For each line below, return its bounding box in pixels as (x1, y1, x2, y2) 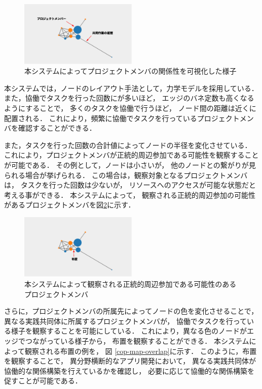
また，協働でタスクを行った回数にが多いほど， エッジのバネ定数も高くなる (4, 93, 254, 103)
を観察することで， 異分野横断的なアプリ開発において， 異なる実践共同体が (4, 355, 256, 366)
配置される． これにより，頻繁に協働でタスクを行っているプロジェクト (4, 112, 240, 123)
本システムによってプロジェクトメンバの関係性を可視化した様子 (24, 66, 237, 76)
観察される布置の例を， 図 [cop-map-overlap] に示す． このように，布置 (24, 345, 257, 356)
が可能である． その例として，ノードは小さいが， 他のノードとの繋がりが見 (4, 159, 256, 170)
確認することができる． (18, 123, 96, 133)
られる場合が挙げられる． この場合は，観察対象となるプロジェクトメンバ (4, 169, 248, 180)
